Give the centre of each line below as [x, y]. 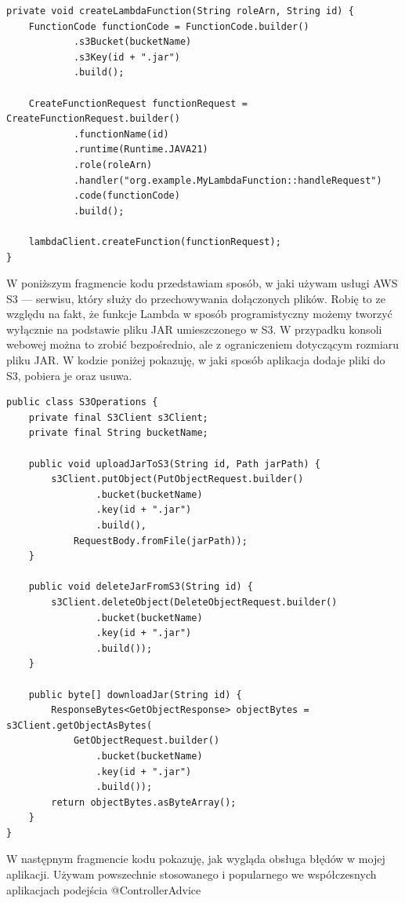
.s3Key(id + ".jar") [127, 57]
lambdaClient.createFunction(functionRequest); [155, 241]
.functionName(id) [121, 134]
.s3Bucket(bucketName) [132, 42]
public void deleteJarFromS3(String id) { [141, 587]
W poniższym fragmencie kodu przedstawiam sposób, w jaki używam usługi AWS [202, 283]
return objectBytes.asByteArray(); [144, 802]
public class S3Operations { [82, 402]
